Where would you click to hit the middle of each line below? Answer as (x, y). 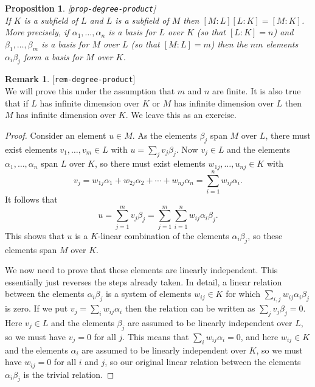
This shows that (35, 235)
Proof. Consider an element (56, 135)
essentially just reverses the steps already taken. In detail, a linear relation (144, 281)
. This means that (156, 336)
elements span (31, 249)
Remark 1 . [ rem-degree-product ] (70, 79)
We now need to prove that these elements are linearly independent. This (141, 270)
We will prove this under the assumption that (90, 91)
